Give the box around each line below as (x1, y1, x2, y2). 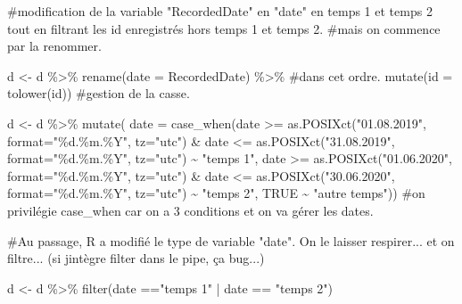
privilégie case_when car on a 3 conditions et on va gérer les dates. (7, 201, 374, 219)
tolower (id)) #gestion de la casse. (7, 84, 190, 103)
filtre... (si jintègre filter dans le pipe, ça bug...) (7, 249, 265, 267)
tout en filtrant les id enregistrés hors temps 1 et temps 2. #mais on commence (7, 19, 441, 37)
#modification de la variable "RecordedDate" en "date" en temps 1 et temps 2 (7, 2, 433, 20)
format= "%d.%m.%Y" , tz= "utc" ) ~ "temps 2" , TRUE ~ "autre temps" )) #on (7, 184, 425, 202)
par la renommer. (7, 37, 102, 55)
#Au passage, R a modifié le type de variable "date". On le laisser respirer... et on (7, 231, 455, 250)
